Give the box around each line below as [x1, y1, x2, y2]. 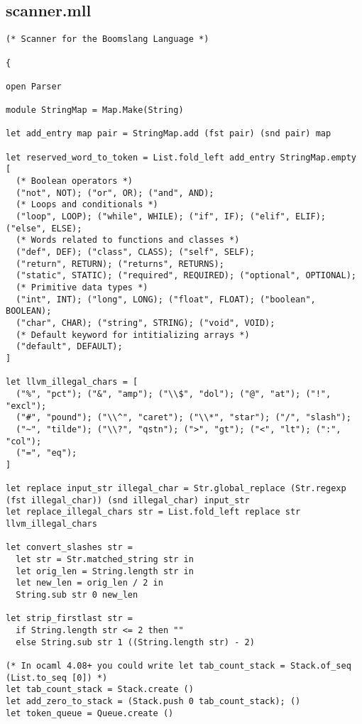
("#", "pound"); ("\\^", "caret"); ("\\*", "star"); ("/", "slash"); [16, 412, 351, 423]
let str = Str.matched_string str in [16, 554, 194, 565]
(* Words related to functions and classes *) [16, 235, 240, 246]
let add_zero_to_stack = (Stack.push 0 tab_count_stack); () [6, 696, 301, 706]
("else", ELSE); [6, 223, 82, 234]
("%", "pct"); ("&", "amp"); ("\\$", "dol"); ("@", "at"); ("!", [16, 388, 331, 399]
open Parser [6, 81, 62, 92]
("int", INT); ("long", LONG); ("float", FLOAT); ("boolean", [16, 294, 316, 305]
